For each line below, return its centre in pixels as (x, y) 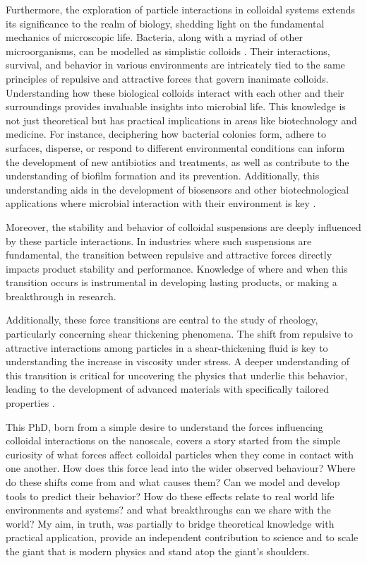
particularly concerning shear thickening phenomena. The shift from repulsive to (180, 334)
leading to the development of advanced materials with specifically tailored (167, 389)
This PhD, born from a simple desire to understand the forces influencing (164, 426)
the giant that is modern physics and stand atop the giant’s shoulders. (158, 551)
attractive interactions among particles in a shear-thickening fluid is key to (167, 347)
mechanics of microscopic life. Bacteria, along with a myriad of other (154, 37)
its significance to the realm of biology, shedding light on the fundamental (165, 23)
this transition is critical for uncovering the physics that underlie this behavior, (177, 375)
